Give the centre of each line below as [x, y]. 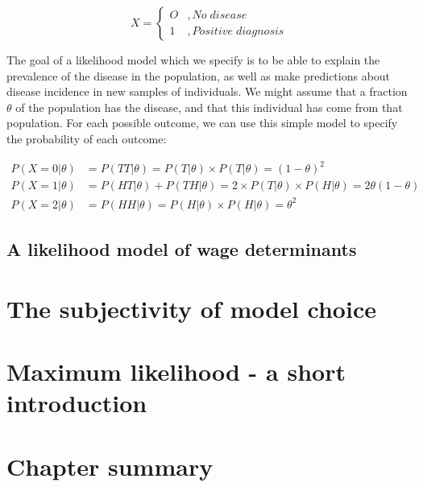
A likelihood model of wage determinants [182, 249]
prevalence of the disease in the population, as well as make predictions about [199, 75]
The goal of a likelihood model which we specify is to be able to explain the [193, 60]
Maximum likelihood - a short [176, 371]
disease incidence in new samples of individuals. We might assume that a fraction [207, 91]
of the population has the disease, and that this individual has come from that [209, 107]
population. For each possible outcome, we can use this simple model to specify [202, 123]
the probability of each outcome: [87, 138]
